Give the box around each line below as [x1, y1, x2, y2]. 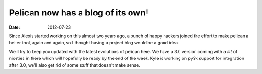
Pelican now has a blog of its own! [9, 7, 149, 18]
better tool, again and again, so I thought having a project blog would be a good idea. [9, 40, 179, 45]
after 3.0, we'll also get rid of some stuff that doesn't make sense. [9, 62, 140, 68]
